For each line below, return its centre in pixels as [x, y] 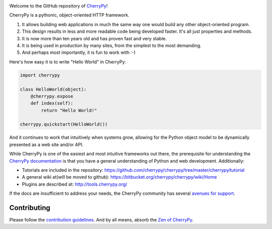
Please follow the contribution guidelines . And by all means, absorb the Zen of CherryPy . [101, 220]
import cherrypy [40, 75]
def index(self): [52, 103]
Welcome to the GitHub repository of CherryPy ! [58, 6]
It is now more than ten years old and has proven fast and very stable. [94, 38]
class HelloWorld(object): [53, 89]
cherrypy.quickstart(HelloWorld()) [64, 124]
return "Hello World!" [69, 110]
